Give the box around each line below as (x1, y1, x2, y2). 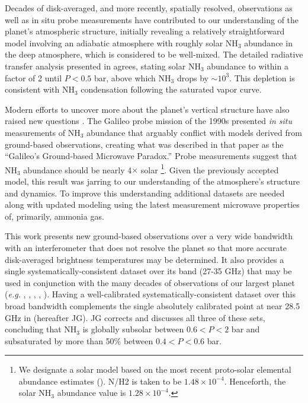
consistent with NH (5, 83, 75, 96)
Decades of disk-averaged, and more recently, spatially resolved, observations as (5, 2, 293, 14)
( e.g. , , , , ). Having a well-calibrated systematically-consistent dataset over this (5, 288, 296, 300)
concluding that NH (5, 323, 77, 335)
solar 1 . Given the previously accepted (140, 161, 279, 176)
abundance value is (57, 386, 126, 399)
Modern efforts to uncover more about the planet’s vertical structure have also (5, 103, 290, 115)
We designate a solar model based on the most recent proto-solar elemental (18, 363, 291, 376)
